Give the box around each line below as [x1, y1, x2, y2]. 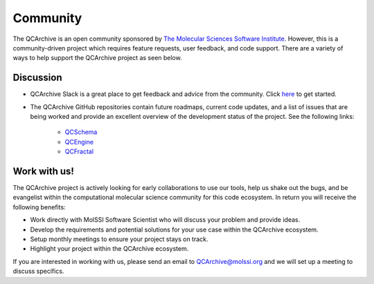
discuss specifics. [12, 267, 64, 276]
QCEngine [64, 138, 94, 146]
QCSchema [64, 128, 98, 136]
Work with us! [12, 166, 74, 177]
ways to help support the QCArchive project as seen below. [12, 54, 183, 62]
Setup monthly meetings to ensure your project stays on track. [30, 235, 208, 243]
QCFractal [64, 147, 93, 155]
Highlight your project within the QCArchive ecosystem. [30, 245, 189, 253]
